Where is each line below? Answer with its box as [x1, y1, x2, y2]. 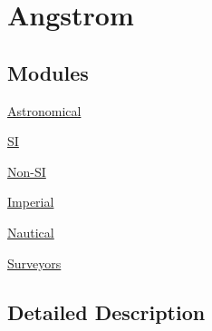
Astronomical [7, 101, 82, 120]
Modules [7, 58, 89, 86]
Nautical [7, 222, 54, 241]
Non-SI [7, 161, 46, 180]
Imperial [7, 192, 54, 211]
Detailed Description [7, 297, 206, 326]
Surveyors [7, 253, 62, 272]
